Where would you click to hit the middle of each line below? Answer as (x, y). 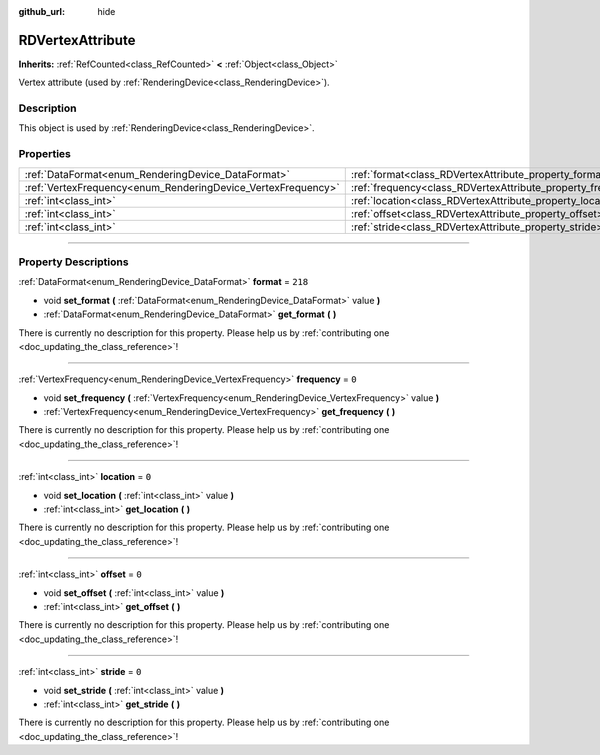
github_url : (41, 11)
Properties (45, 154)
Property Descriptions (73, 262)
